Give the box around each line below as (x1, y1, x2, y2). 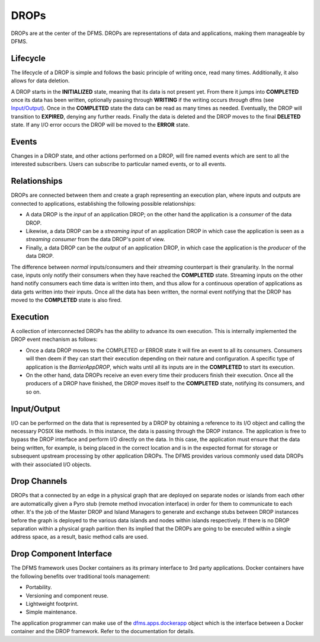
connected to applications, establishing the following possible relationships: (11, 200, 196, 207)
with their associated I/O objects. (11, 461, 92, 468)
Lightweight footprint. (25, 600, 79, 607)
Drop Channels (11, 476, 68, 486)
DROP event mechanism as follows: (11, 336, 98, 343)
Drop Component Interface (11, 549, 113, 559)
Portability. (25, 584, 53, 591)
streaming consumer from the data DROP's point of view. (25, 236, 165, 243)
